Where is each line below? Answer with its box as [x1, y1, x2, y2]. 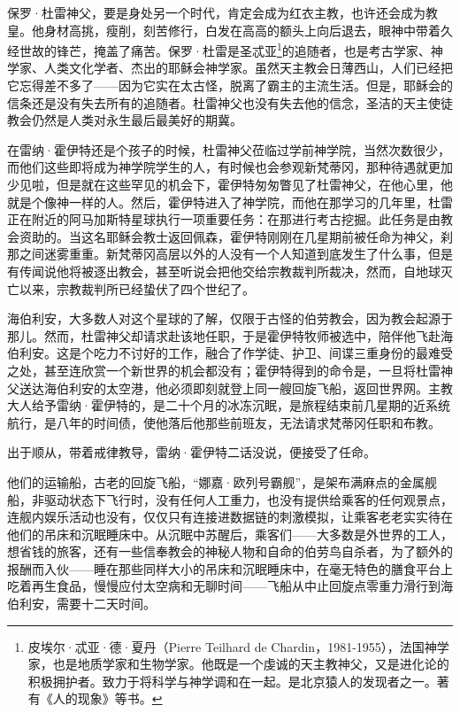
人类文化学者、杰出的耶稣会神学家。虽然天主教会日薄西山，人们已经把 [43, 58, 453, 77]
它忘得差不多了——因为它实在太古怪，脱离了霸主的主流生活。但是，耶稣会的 [7, 76, 453, 95]
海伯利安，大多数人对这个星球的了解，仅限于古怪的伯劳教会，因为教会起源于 [7, 309, 453, 328]
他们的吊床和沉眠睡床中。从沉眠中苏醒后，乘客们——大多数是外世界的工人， [7, 524, 453, 543]
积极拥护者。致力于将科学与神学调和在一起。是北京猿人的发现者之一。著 [27, 671, 449, 690]
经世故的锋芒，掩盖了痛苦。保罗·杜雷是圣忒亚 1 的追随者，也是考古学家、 [7, 39, 431, 59]
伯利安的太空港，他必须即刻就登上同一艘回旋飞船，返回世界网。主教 [56, 378, 453, 397]
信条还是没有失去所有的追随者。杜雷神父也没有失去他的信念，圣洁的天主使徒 [7, 93, 453, 112]
